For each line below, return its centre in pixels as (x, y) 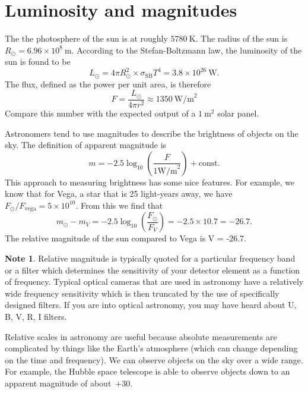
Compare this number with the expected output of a (100, 113)
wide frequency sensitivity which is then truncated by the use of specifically (142, 293)
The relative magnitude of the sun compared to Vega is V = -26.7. (126, 238)
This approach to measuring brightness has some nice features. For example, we (150, 182)
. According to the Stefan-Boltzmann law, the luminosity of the (187, 50)
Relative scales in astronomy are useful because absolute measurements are (141, 336)
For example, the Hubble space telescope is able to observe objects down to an (147, 371)
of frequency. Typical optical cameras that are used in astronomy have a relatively (154, 282)
